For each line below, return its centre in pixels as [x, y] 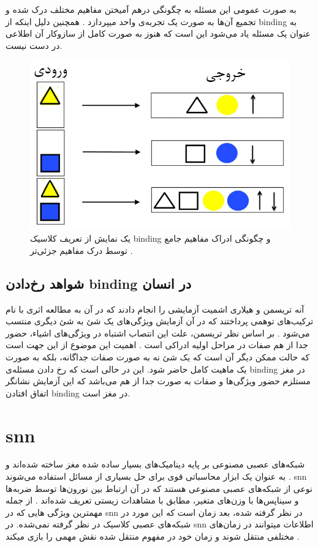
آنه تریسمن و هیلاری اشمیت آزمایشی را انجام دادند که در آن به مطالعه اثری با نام [155, 309]
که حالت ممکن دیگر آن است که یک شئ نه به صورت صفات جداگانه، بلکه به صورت [158, 356]
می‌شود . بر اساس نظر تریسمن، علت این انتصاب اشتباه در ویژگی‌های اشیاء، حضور [158, 333]
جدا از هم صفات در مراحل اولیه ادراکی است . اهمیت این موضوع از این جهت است [157, 345]
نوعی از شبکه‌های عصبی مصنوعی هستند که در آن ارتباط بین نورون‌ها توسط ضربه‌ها [159, 488]
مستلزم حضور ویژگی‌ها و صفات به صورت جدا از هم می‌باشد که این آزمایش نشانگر [158, 381]
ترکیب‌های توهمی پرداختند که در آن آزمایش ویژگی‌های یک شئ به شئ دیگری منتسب [160, 321]
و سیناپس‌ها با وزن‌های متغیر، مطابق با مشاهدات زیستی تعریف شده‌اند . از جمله [152, 500]
